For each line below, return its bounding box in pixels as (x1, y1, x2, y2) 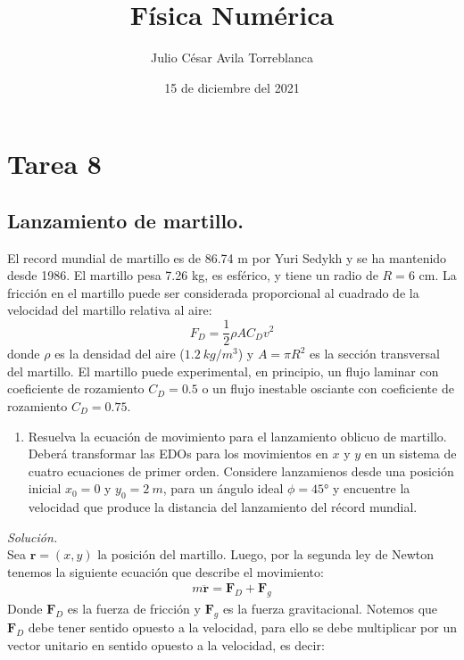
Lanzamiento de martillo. (7, 206, 244, 234)
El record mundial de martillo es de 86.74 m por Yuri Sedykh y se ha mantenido (7, 248, 447, 267)
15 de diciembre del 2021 (164, 78, 300, 96)
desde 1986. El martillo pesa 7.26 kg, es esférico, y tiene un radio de (7, 266, 378, 285)
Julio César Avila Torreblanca (150, 48, 313, 67)
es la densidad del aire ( (54, 344, 185, 363)
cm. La (418, 266, 457, 285)
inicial (28, 479, 62, 498)
